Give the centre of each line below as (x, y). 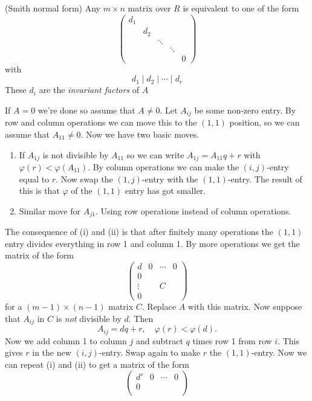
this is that (39, 191)
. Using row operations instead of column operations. (193, 210)
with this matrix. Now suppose (245, 306)
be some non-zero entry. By (245, 110)
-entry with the (170, 178)
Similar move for (50, 210)
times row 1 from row (232, 340)
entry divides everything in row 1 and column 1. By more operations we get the (152, 243)
